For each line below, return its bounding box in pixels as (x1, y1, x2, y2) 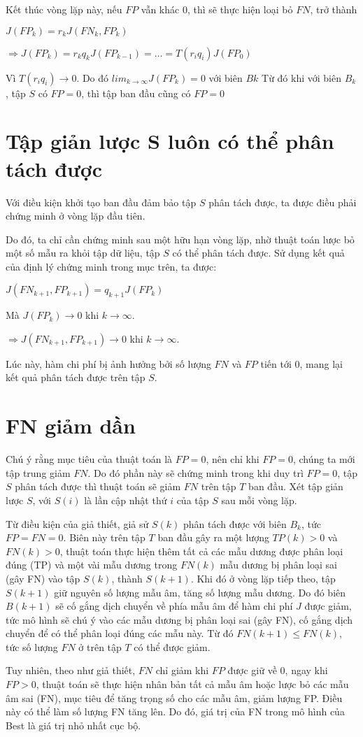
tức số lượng (6, 639, 58, 654)
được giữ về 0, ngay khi (227, 663, 328, 678)
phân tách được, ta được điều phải (208, 194, 357, 209)
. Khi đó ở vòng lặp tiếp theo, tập (190, 571, 336, 585)
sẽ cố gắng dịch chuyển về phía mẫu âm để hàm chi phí (55, 599, 293, 613)
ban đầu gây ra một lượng (157, 530, 269, 545)
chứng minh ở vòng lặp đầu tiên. (6, 208, 145, 223)
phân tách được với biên (183, 516, 287, 531)
